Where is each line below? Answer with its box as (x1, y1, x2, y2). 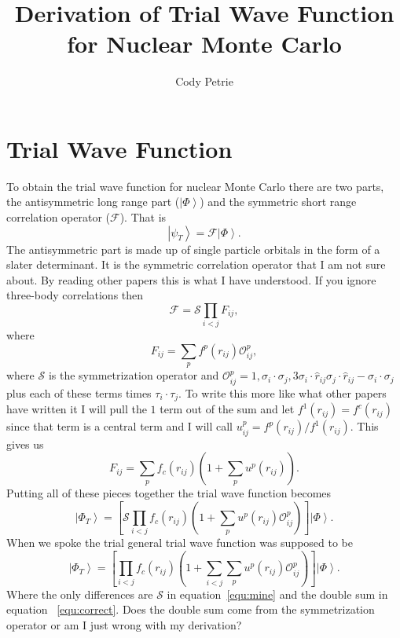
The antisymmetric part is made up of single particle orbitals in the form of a (6, 240, 380, 257)
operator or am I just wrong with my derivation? (6, 616, 242, 632)
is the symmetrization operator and (48, 367, 219, 383)
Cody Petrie (175, 73, 233, 90)
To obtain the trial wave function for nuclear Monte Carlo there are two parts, (6, 178, 384, 194)
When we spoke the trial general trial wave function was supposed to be (6, 534, 354, 551)
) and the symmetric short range (200, 193, 357, 210)
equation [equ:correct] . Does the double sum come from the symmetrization (6, 601, 375, 618)
